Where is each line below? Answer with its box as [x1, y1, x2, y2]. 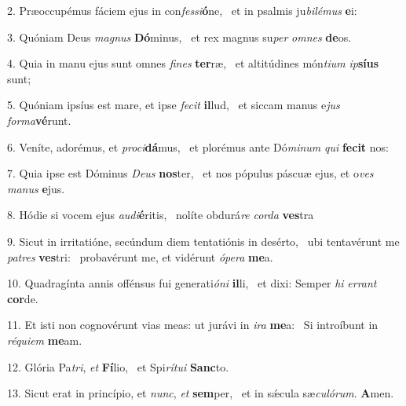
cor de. [7, 290, 38, 306]
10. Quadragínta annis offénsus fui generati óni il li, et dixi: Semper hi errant [7, 275, 377, 291]
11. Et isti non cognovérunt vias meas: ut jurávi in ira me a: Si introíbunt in [7, 316, 379, 333]
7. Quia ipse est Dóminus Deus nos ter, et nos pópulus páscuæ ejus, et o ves [7, 165, 374, 181]
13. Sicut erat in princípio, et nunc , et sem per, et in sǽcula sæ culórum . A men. [7, 385, 394, 401]
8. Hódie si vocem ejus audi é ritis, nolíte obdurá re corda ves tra [7, 207, 314, 223]
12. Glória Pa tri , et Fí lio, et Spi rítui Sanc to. [7, 358, 229, 375]
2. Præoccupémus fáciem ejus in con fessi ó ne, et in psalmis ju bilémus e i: [7, 2, 357, 18]
